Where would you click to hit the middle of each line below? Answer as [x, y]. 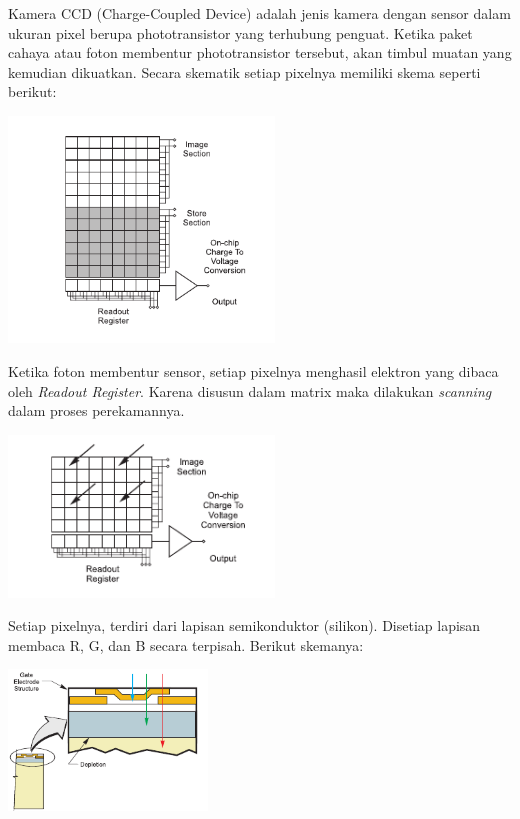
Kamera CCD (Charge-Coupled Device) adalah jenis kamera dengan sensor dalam [259, 13]
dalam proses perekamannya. [96, 410]
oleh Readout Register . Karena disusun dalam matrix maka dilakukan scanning [250, 390]
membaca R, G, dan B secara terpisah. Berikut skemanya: [186, 644]
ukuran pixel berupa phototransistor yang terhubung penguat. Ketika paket [240, 32]
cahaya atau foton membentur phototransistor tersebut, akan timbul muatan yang [260, 52]
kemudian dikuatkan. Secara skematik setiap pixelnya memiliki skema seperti [244, 71]
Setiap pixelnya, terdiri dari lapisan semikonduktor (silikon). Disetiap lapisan [244, 625]
